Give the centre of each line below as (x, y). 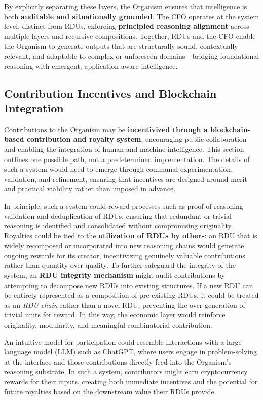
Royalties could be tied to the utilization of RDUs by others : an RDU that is (131, 235)
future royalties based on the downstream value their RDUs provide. (110, 391)
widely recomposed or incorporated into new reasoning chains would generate (124, 245)
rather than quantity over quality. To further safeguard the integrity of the (120, 265)
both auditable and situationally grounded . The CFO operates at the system (132, 16)
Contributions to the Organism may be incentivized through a (106, 129)
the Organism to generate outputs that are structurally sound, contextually (121, 46)
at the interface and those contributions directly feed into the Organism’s (118, 361)
